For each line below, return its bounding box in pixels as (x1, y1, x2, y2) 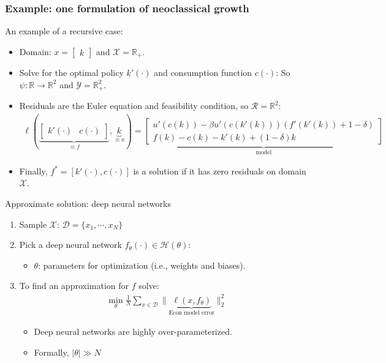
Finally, (19, 164, 48, 177)
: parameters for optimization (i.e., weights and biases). (38, 258, 246, 271)
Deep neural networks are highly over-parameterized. (34, 324, 232, 337)
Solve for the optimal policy (19, 66, 124, 79)
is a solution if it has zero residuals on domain (133, 164, 306, 177)
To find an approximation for (19, 279, 129, 292)
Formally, (34, 345, 69, 358)
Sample (19, 217, 47, 230)
